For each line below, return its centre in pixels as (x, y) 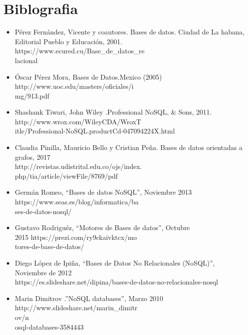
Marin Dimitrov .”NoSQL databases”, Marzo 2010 (89, 298)
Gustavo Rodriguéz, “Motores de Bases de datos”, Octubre (102, 227)
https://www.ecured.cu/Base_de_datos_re (80, 51)
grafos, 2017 (33, 157)
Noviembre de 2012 (43, 272)
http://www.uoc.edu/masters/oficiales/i (74, 86)
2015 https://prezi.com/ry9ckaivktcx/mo (76, 237)
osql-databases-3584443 (49, 327)
